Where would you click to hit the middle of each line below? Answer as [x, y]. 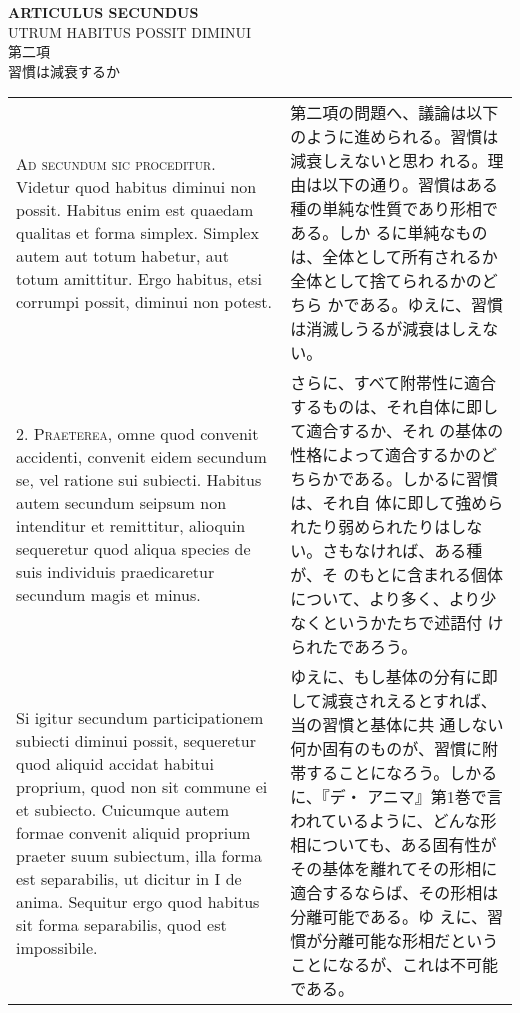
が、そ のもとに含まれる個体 [396, 575]
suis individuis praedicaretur [115, 572]
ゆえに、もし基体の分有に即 [394, 677]
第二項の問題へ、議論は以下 [394, 113]
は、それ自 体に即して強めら [397, 503]
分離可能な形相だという [410, 941]
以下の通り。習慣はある [410, 185]
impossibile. [57, 947]
